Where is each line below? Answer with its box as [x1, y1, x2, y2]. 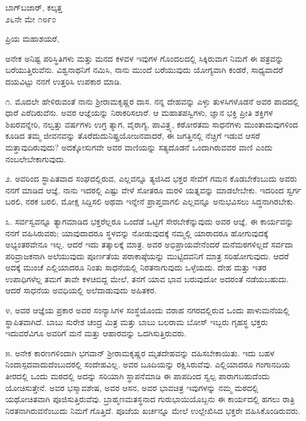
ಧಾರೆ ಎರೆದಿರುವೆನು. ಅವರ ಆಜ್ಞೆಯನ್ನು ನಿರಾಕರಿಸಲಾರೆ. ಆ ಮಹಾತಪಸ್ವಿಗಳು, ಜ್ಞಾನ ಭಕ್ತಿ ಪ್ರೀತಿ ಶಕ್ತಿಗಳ [5, 106, 273, 119]
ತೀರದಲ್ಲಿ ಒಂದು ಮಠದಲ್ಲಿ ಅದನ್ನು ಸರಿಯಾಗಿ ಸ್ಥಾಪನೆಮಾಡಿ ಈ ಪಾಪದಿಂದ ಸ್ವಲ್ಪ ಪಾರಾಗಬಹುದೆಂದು [5, 370, 270, 382]
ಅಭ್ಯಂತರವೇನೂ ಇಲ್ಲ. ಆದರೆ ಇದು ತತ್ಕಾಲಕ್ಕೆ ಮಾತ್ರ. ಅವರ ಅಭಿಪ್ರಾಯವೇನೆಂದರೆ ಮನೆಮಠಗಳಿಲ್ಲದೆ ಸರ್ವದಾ [5, 238, 294, 250]
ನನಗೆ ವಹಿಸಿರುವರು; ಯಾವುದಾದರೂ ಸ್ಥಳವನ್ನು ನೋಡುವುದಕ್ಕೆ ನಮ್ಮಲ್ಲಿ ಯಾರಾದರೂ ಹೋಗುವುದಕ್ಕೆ [5, 226, 268, 239]
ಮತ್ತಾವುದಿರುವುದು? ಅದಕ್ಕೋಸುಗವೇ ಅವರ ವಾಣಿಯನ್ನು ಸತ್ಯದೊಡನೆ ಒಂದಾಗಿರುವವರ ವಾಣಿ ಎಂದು [5, 141, 272, 153]
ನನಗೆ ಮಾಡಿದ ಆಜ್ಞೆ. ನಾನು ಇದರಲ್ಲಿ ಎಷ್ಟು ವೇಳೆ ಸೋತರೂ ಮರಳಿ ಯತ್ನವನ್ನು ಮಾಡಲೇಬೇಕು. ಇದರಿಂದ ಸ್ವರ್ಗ [5, 183, 301, 196]
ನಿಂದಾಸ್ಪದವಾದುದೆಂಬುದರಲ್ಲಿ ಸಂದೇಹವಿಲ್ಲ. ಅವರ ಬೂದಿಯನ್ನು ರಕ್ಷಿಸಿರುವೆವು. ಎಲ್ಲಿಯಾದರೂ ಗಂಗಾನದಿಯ [5, 358, 290, 370]
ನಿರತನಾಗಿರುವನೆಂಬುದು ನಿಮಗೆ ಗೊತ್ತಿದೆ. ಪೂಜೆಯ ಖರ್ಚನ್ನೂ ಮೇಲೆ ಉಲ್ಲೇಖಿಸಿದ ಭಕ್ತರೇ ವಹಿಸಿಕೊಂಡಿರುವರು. [5, 404, 301, 416]
